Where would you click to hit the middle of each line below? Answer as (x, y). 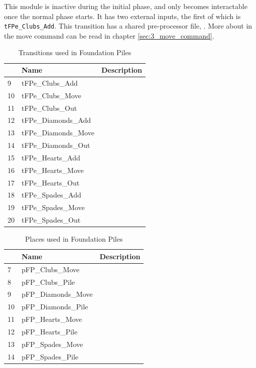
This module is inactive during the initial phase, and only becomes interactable (126, 6)
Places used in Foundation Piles (74, 239)
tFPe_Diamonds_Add (56, 120)
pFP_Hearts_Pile (50, 331)
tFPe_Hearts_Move (53, 170)
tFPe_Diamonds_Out (56, 145)
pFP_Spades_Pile (50, 356)
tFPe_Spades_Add (51, 195)
